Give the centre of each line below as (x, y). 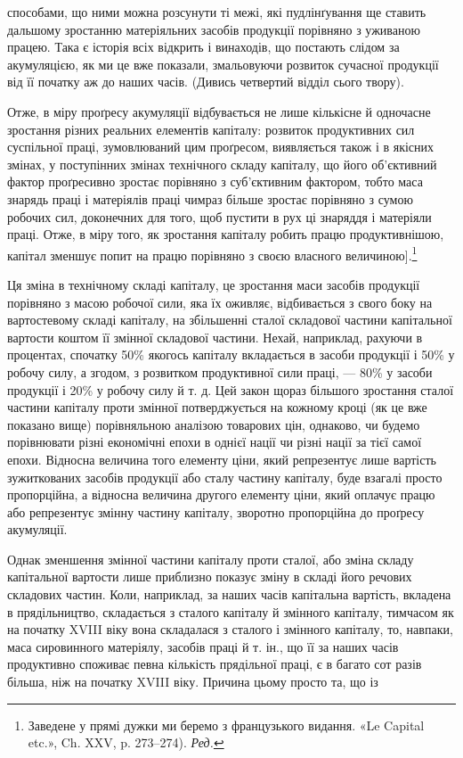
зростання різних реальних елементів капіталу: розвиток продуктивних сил (211, 129)
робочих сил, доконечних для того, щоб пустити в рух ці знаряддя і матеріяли (219, 216)
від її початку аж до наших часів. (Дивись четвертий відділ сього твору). (206, 82)
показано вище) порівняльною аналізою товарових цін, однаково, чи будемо (214, 424)
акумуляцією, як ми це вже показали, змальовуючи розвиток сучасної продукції (223, 64)
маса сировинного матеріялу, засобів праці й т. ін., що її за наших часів (203, 646)
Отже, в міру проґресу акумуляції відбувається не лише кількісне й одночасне (219, 111)
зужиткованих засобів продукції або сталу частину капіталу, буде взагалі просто (225, 477)
